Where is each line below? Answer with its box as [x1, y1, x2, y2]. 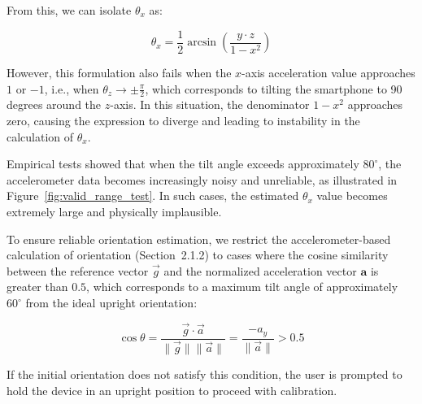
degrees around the [7, 96, 102, 113]
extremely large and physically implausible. [7, 203, 222, 220]
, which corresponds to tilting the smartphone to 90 [145, 80, 402, 97]
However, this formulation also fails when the [7, 64, 232, 81]
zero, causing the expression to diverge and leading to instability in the [7, 112, 360, 129]
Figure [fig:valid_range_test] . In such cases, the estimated [7, 187, 299, 204]
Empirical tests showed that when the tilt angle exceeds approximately [7, 155, 359, 172]
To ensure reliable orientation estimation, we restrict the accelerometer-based [7, 230, 391, 247]
